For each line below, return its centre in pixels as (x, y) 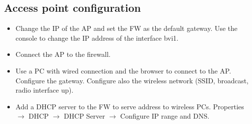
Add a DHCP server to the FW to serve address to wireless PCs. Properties (130, 106)
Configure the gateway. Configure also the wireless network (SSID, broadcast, (132, 80)
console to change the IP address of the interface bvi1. (97, 37)
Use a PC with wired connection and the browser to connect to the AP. (123, 70)
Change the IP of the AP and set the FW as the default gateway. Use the (126, 28)
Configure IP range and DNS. (165, 116)
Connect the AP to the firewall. (63, 54)
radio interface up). (44, 90)
